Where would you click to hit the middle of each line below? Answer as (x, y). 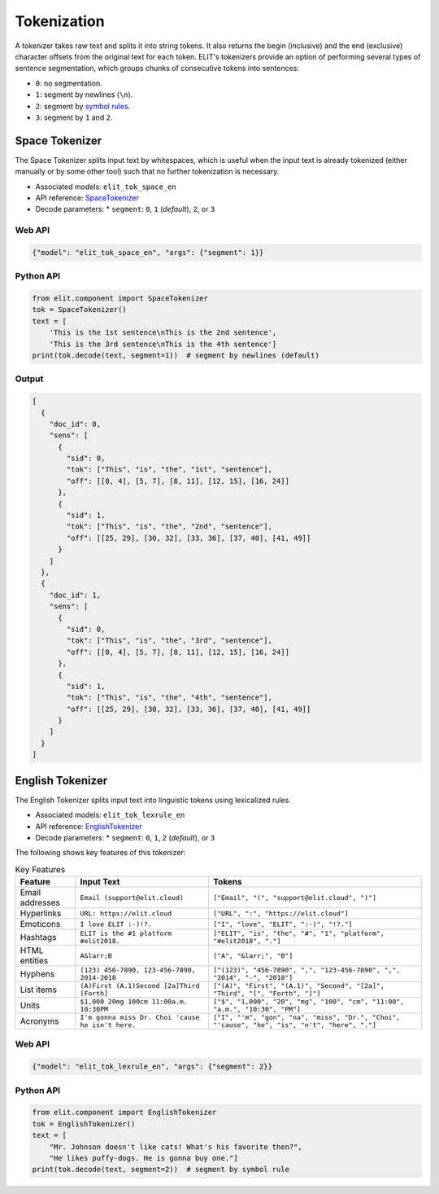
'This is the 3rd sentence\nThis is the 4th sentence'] (163, 344)
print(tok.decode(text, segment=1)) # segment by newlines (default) (176, 356)
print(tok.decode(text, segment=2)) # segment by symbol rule (161, 1170)
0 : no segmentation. (69, 83)
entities (34, 961)
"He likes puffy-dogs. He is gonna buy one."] (144, 1158)
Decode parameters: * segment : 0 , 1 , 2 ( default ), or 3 (125, 837)
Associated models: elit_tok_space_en (106, 187)
